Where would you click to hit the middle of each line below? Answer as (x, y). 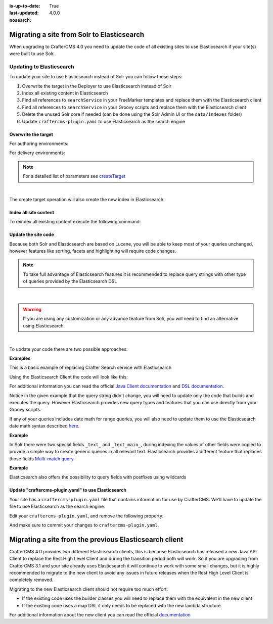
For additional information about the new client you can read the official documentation (100, 615)
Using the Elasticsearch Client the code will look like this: (69, 377)
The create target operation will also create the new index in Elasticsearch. (87, 199)
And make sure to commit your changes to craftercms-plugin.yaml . (84, 525)
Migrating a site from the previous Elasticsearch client (96, 539)
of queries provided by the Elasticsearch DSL (70, 281)
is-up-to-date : (25, 6)
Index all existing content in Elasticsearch (65, 93)
